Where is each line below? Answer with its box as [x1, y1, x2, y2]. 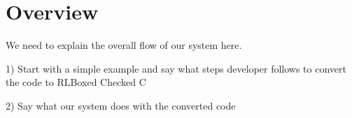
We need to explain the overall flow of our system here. [6, 38, 242, 52]
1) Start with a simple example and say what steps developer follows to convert [6, 61, 346, 75]
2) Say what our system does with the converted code [6, 98, 236, 112]
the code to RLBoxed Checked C [6, 75, 146, 89]
